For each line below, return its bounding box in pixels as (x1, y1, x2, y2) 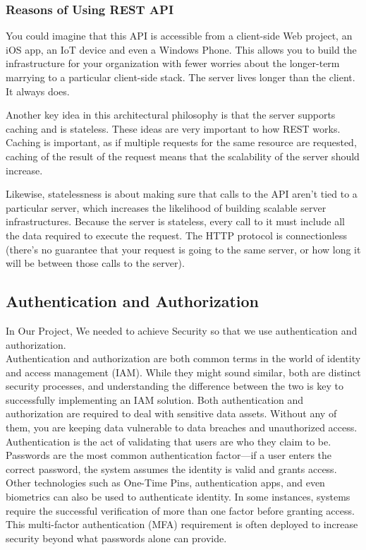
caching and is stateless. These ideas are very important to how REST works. (6, 121, 341, 136)
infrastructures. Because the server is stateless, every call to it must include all (6, 214, 345, 229)
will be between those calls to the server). (6, 256, 185, 270)
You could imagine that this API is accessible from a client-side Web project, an (6, 28, 353, 43)
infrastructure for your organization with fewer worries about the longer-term (6, 56, 340, 71)
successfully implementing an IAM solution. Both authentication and (6, 392, 304, 407)
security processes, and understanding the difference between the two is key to (6, 378, 343, 393)
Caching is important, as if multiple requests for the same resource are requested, (6, 135, 357, 150)
